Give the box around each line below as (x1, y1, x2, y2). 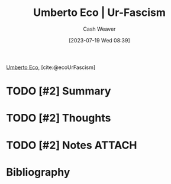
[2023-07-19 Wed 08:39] (69, 37, 130, 44)
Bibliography (6, 165, 70, 179)
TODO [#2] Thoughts (6, 111, 111, 125)
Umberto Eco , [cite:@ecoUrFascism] (6, 64, 96, 71)
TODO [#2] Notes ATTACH (6, 139, 137, 152)
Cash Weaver (83, 25, 116, 32)
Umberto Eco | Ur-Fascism (33, 6, 166, 19)
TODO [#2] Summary (6, 84, 111, 98)
